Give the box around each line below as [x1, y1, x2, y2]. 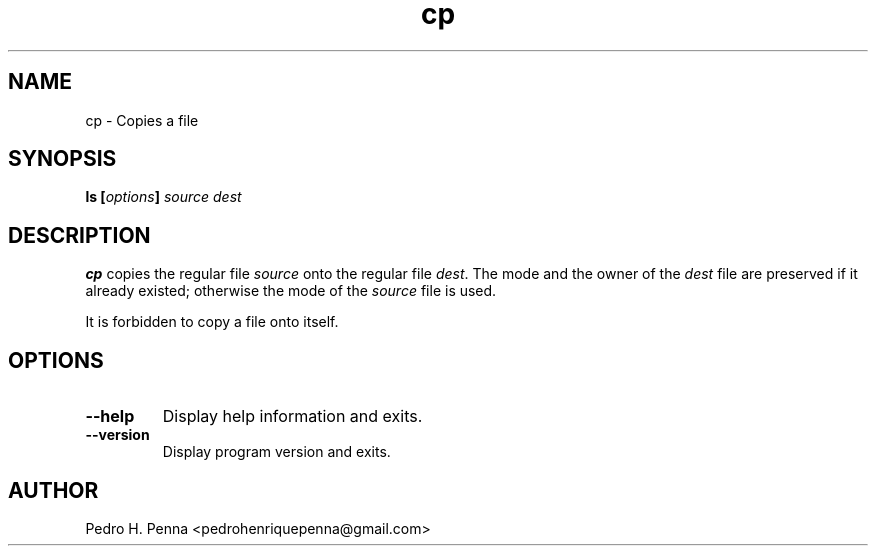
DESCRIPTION [8, 222, 151, 248]
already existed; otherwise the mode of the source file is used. [85, 282, 497, 300]
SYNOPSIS [8, 146, 117, 172]
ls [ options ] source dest [85, 188, 242, 206]
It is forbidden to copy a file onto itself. [85, 313, 339, 331]
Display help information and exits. [162, 406, 423, 427]
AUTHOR [8, 477, 99, 503]
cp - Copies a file [85, 111, 199, 129]
